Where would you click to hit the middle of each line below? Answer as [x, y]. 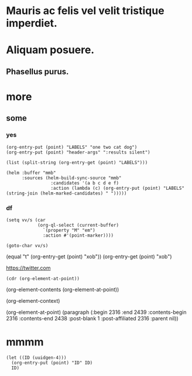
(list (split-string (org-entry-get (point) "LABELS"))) [77, 162]
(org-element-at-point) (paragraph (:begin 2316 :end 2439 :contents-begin [96, 312]
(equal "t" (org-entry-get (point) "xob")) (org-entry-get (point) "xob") [89, 257]
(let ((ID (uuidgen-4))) [36, 358]
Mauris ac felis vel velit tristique [85, 11]
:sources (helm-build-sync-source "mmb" [71, 178]
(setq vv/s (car [26, 220]
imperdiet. [32, 23]
